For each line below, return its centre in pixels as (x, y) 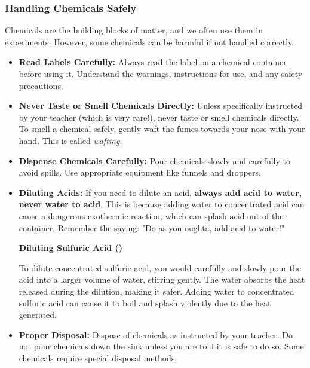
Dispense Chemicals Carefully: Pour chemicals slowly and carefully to (154, 160)
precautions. (41, 85)
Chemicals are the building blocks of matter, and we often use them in (134, 30)
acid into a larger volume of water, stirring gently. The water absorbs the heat (162, 279)
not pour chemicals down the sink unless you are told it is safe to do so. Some (161, 346)
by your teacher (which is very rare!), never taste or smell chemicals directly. (159, 117)
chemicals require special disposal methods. (98, 358)
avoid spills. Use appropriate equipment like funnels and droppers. (140, 172)
